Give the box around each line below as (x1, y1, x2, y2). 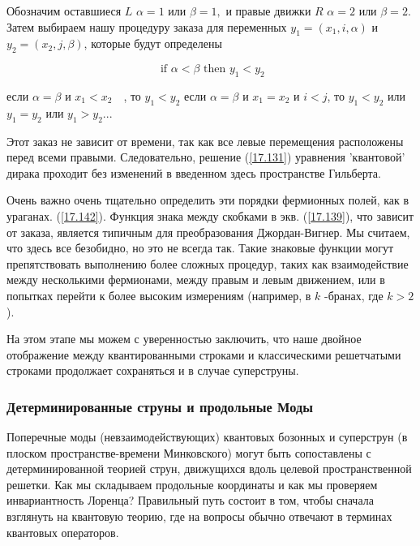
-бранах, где (324, 286, 384, 303)
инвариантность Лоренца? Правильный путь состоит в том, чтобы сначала (6, 492, 374, 509)
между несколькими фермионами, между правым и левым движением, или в (6, 271, 385, 288)
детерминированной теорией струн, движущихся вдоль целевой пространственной (6, 460, 412, 477)
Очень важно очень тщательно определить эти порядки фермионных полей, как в (6, 191, 409, 209)
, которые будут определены (84, 35, 222, 52)
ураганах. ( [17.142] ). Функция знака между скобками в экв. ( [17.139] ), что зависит (6, 207, 414, 224)
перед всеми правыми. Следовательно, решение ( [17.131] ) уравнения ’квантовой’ (6, 148, 405, 166)
